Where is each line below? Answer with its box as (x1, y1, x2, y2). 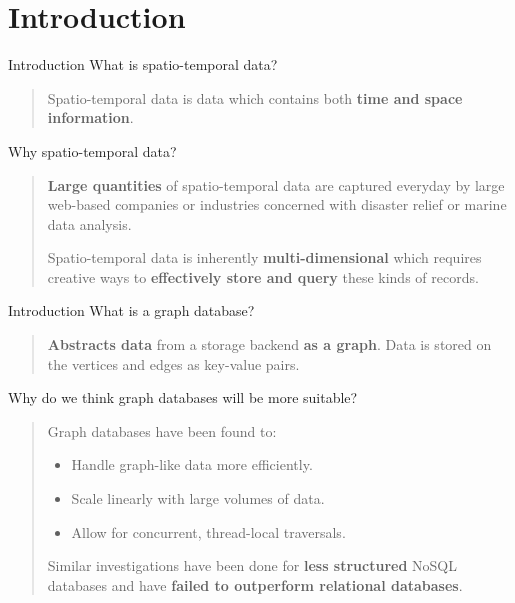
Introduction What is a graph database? (8, 300, 255, 321)
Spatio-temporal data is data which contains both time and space (47, 87, 463, 108)
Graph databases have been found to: (47, 420, 277, 441)
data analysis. (47, 213, 132, 234)
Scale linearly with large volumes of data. (71, 488, 325, 509)
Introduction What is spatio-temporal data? (8, 54, 278, 75)
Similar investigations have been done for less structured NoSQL (47, 555, 457, 576)
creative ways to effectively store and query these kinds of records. (47, 266, 479, 287)
